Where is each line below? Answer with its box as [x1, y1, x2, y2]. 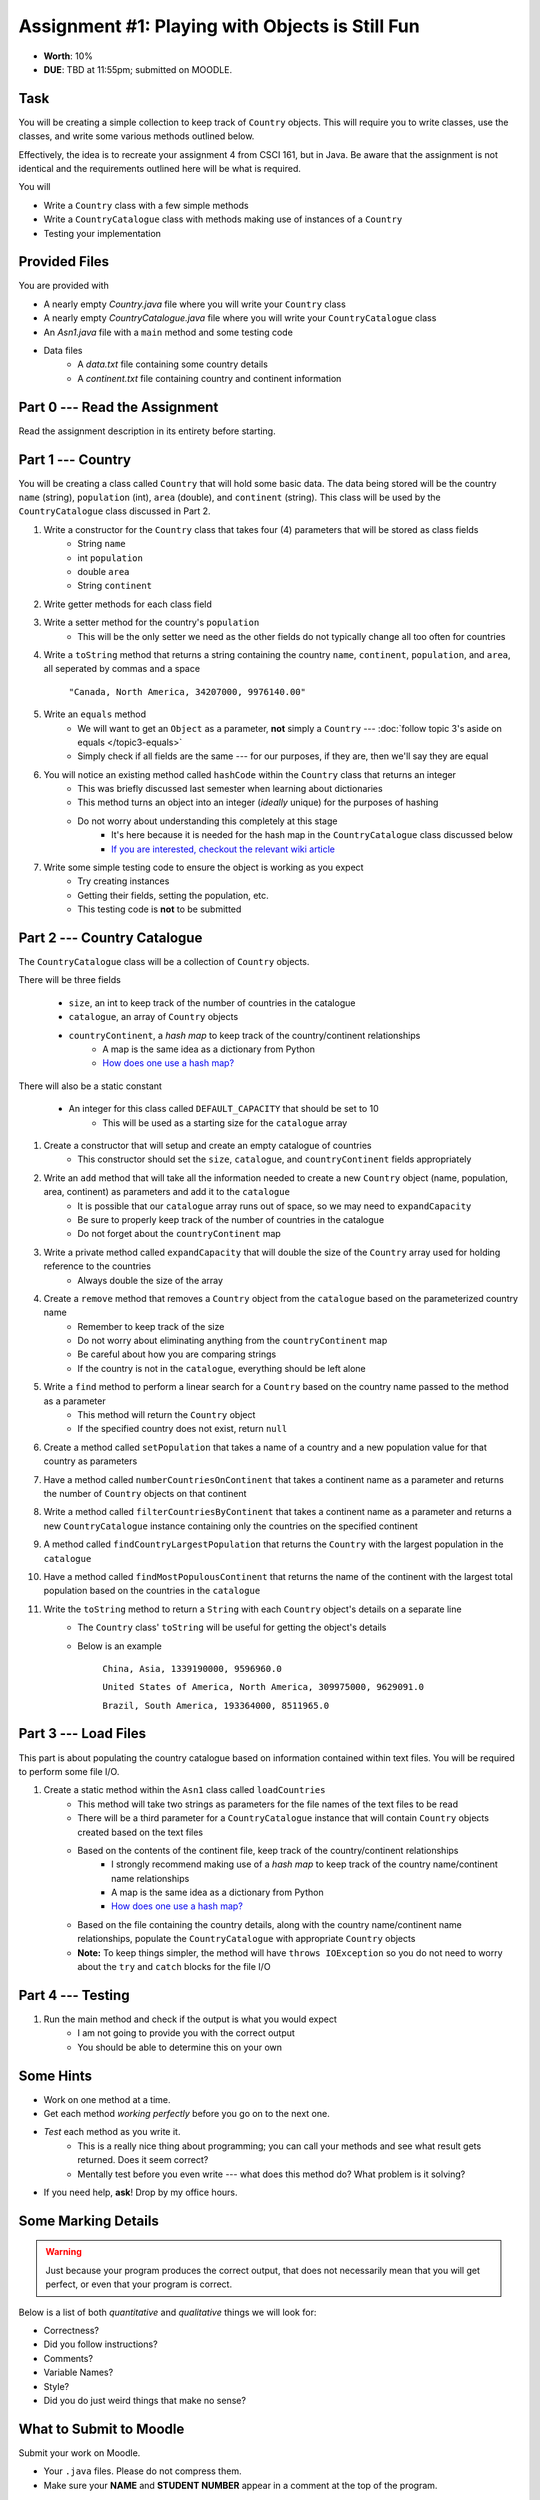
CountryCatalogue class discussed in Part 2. [18, 505, 211, 517]
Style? [43, 2380, 70, 2392]
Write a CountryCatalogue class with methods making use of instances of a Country [43, 213, 403, 225]
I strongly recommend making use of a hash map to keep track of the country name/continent [111, 1858, 499, 1870]
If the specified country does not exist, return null [77, 1423, 288, 1435]
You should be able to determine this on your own [77, 2041, 283, 2053]
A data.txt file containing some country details [77, 358, 269, 370]
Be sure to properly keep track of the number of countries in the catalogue [77, 1213, 385, 1225]
